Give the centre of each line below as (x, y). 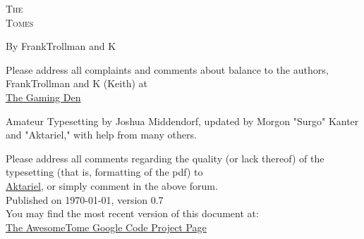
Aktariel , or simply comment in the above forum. (112, 185)
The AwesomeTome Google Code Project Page (106, 227)
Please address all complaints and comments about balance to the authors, (167, 69)
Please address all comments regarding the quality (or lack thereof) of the (165, 158)
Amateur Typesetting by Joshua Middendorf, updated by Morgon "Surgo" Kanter (182, 121)
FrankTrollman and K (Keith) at (77, 83)
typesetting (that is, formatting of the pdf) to (104, 172)
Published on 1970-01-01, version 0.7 (85, 199)
